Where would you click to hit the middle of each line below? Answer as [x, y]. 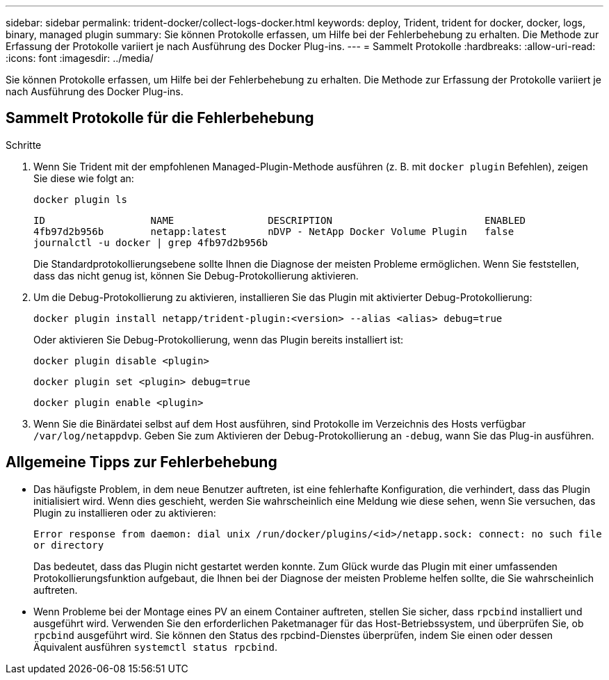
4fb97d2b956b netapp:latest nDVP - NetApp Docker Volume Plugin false [274, 231]
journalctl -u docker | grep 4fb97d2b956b [151, 242]
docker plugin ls [80, 199]
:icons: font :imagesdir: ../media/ [80, 58]
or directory [69, 545]
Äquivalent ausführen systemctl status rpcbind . [155, 647]
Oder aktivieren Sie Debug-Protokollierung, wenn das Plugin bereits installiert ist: [219, 339]
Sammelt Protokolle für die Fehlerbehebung [160, 118]
